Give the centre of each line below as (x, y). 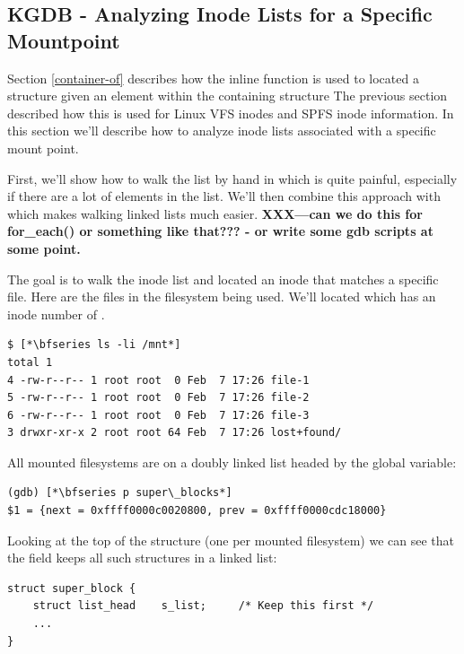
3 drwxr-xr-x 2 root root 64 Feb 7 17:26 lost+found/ (175, 433)
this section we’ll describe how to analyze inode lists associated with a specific (222, 131)
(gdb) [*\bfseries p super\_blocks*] (120, 493)
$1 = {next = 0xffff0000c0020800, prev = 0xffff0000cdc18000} (197, 511)
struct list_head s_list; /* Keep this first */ (203, 606)
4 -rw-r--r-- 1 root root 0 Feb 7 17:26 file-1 (158, 380)
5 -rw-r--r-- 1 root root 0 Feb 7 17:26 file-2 (158, 398)
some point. (44, 248)
